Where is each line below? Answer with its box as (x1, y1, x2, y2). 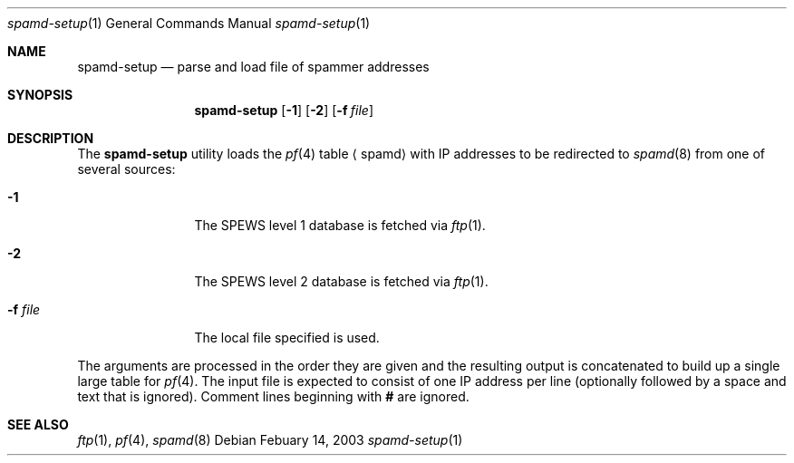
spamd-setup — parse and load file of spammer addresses (77, 59, 430, 74)
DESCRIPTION (7, 130, 94, 146)
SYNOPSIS (7, 87, 73, 102)
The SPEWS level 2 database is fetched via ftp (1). (194, 274, 489, 289)
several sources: (77, 161, 176, 177)
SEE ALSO (7, 417, 69, 432)
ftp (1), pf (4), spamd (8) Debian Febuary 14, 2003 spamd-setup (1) (77, 432, 463, 448)
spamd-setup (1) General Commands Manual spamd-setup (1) (7, 15, 371, 31)
